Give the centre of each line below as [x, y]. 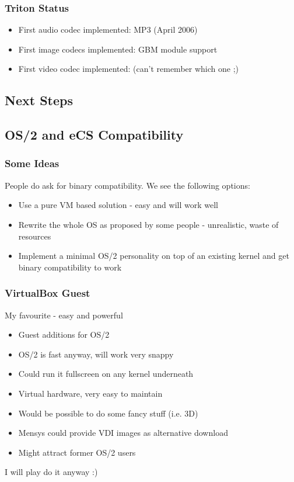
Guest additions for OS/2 [64, 334]
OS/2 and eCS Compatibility [94, 135]
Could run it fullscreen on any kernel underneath [106, 374]
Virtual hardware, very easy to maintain [90, 393]
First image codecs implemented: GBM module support [118, 49]
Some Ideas [32, 163]
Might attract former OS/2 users [77, 452]
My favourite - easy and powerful [64, 315]
